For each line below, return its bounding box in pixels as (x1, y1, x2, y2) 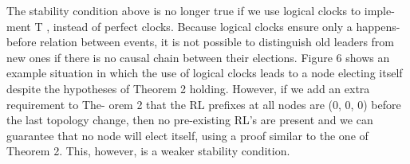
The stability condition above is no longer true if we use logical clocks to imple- (6, 2, 395, 18)
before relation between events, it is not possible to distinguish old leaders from (6, 33, 395, 50)
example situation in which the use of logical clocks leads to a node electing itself (6, 64, 403, 81)
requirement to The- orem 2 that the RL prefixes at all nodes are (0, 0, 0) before (6, 96, 401, 112)
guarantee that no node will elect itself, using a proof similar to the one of (6, 127, 369, 143)
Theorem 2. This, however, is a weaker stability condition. (6, 143, 290, 159)
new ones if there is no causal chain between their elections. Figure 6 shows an (6, 49, 390, 65)
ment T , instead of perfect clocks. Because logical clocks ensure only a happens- (6, 18, 400, 34)
